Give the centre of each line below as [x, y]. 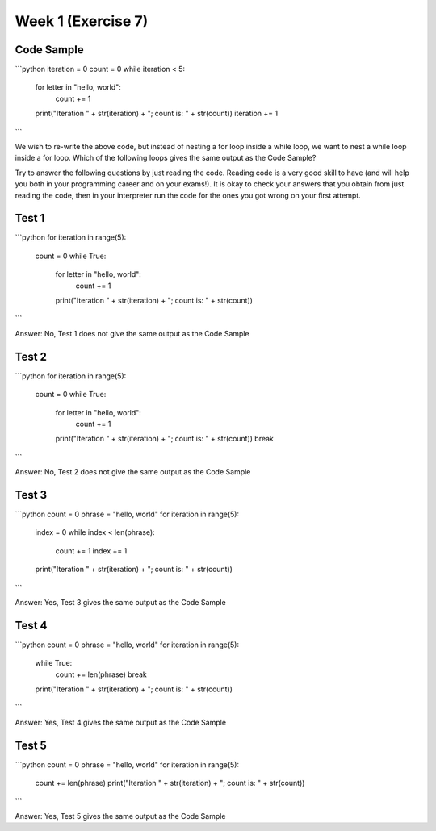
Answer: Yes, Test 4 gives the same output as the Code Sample [120, 722]
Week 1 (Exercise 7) [82, 21]
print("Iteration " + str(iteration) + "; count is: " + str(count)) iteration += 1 [157, 114]
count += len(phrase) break [101, 674]
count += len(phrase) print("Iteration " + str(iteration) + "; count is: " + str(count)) [170, 783]
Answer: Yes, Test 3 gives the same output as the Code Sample [120, 602]
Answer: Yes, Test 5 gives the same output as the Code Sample [120, 816]
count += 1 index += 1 [91, 551]
